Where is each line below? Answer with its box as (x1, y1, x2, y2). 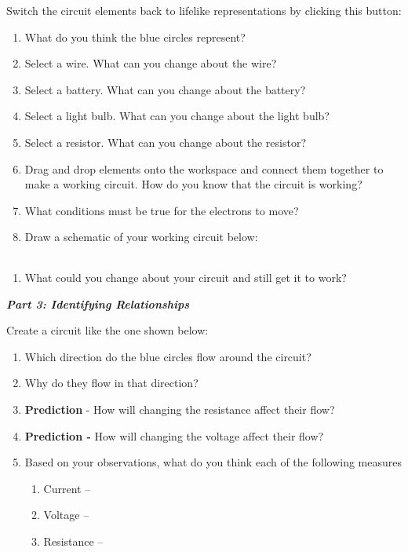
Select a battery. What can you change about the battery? (24, 81, 306, 97)
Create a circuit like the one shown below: (6, 322, 209, 338)
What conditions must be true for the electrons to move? (24, 202, 299, 218)
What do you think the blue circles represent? (24, 28, 246, 45)
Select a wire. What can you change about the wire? (24, 55, 277, 71)
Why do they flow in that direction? (24, 375, 199, 391)
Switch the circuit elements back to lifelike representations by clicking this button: (6, 2, 402, 18)
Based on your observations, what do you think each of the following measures (24, 454, 402, 470)
